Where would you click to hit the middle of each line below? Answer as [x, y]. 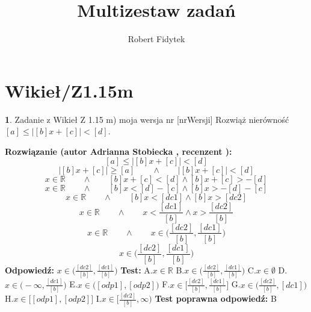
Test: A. [137, 270]
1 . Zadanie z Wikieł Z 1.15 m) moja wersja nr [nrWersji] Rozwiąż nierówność [147, 119]
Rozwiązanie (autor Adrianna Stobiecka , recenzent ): [119, 151]
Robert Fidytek [156, 39]
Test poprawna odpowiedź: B [216, 298]
